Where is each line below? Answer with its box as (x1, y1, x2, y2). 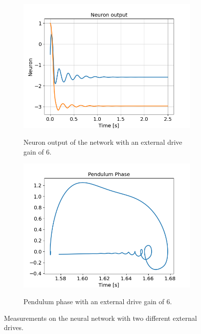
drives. (4, 322, 23, 333)
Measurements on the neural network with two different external (4, 312, 197, 323)
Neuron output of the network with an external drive (23, 136, 182, 147)
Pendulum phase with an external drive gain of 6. (23, 296, 172, 307)
